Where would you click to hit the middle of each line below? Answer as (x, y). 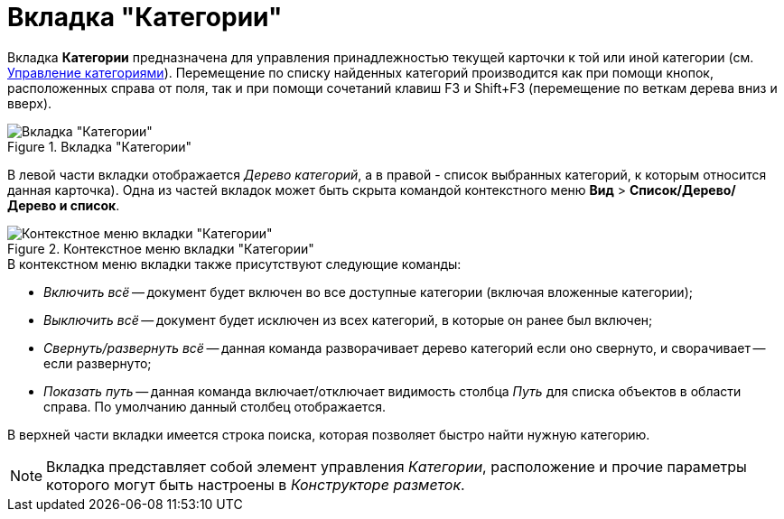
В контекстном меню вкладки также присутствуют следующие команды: (234, 264)
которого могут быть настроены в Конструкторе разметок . (256, 484)
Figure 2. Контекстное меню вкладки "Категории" (161, 248)
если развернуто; (98, 363)
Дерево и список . (64, 205)
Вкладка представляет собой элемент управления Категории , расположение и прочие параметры (397, 466)
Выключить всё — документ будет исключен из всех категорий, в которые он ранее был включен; (348, 320)
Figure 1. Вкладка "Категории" (100, 146)
